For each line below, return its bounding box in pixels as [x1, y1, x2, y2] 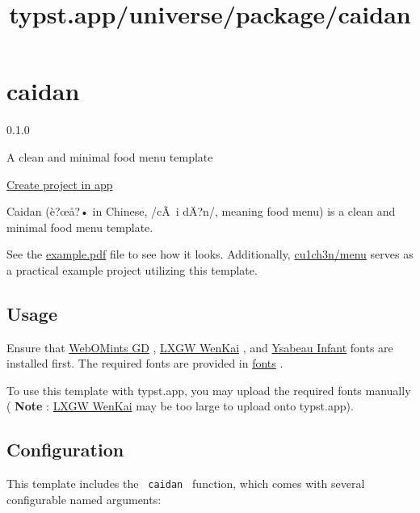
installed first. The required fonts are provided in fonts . [6, 355, 283, 372]
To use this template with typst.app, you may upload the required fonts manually [6, 381, 411, 398]
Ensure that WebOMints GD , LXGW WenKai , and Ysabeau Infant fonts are [6, 338, 393, 355]
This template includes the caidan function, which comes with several [6, 475, 365, 492]
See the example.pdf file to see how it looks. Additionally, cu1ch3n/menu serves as [6, 246, 414, 263]
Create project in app [6, 175, 113, 192]
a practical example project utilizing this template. [6, 261, 258, 278]
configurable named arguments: [6, 490, 162, 507]
